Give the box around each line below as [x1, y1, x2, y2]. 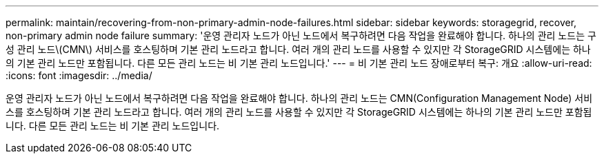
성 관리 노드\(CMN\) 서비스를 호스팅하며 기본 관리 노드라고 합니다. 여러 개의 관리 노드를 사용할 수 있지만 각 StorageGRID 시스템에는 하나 [6, 43, 591, 55]
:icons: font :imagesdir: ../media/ [6, 70, 152, 81]
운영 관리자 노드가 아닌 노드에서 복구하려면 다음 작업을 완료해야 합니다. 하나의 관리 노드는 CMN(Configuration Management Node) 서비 [6, 92, 593, 104]
